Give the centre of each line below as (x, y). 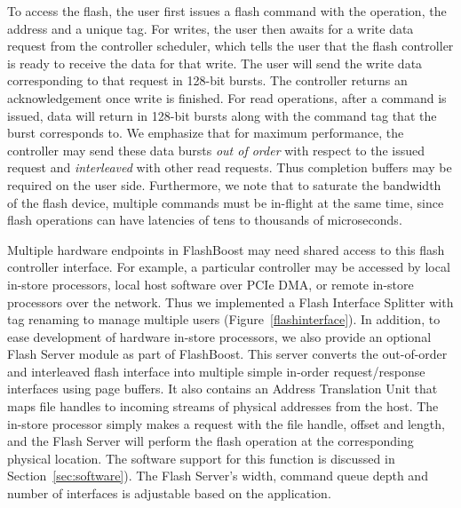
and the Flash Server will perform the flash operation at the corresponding (211, 441)
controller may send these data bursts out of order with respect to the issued (216, 150)
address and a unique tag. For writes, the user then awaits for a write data (211, 28)
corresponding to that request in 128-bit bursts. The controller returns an (207, 80)
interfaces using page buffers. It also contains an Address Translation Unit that (223, 389)
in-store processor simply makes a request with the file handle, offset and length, (226, 423)
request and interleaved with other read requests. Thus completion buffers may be (230, 167)
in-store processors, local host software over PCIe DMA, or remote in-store (211, 284)
